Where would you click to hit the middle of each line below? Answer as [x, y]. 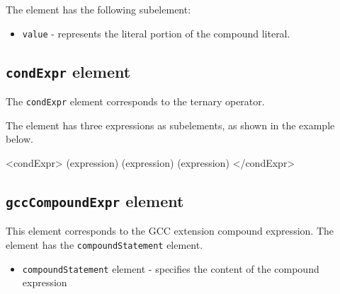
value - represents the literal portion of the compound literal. [156, 33]
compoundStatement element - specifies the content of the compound [171, 268]
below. [19, 139]
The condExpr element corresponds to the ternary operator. [135, 101]
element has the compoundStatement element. [104, 244]
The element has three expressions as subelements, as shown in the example [170, 125]
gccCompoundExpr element [95, 200]
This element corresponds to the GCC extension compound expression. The [170, 231]
